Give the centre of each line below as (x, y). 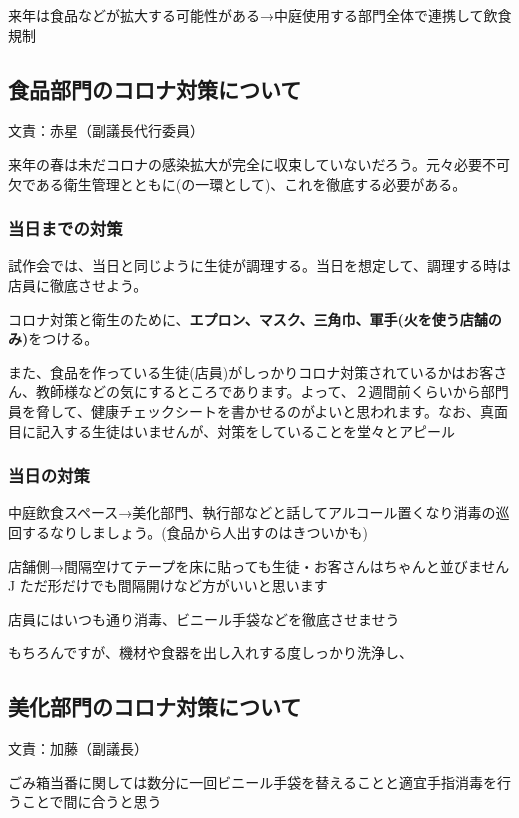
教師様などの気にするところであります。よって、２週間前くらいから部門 (272, 391)
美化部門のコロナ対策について (155, 706)
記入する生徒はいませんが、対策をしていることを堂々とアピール (245, 430)
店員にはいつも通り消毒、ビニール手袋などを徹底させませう (204, 618)
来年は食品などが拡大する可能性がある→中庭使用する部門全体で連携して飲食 (260, 15)
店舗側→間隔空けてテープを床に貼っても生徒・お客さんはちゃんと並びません (259, 565)
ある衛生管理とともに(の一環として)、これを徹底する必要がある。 (251, 183)
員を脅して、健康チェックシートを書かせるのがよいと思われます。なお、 (244, 410)
